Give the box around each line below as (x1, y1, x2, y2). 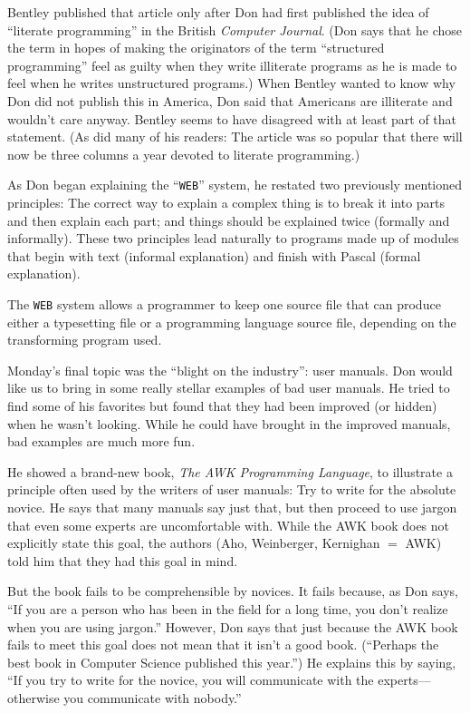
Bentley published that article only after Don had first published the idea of (7, 3, 429, 21)
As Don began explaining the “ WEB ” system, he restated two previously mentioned (7, 175, 463, 194)
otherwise (7, 688, 60, 707)
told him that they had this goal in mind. (7, 551, 238, 570)
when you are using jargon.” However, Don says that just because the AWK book (7, 617, 458, 636)
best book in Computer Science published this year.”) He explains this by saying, (7, 652, 456, 671)
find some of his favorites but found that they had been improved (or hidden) (7, 396, 437, 415)
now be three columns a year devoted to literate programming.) (7, 144, 360, 163)
